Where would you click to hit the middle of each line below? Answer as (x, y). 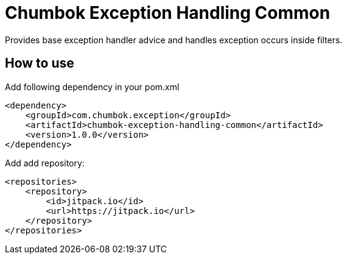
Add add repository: (45, 163)
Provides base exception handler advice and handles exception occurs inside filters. (174, 40)
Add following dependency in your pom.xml (92, 87)
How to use (40, 63)
